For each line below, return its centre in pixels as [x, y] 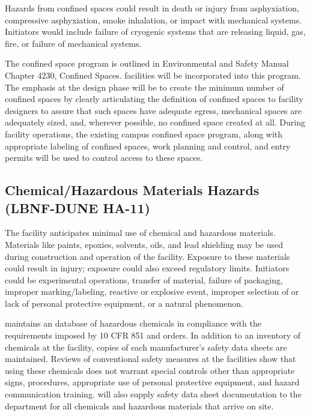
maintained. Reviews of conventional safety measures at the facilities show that [150, 359]
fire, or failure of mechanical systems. [73, 43]
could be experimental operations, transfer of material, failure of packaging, [144, 279]
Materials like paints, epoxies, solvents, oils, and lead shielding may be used [144, 244]
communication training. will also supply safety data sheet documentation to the [153, 394]
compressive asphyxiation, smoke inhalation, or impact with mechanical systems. [153, 20]
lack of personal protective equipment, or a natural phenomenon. [124, 303]
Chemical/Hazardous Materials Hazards [132, 190]
